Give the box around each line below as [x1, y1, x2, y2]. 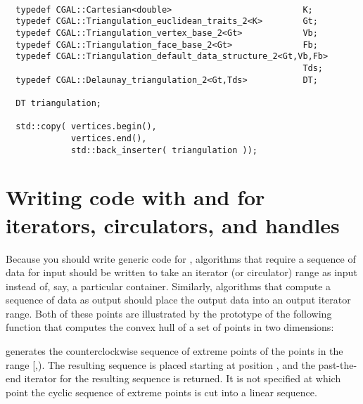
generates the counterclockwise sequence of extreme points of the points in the [6, 344, 343, 358]
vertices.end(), [71, 133, 147, 143]
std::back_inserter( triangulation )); [71, 145, 257, 155]
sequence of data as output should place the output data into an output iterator [6, 292, 351, 307]
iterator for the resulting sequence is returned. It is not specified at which [24, 371, 341, 386]
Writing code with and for [6, 183, 265, 211]
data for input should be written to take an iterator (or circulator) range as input [6, 265, 357, 280]
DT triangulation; [15, 98, 102, 108]
